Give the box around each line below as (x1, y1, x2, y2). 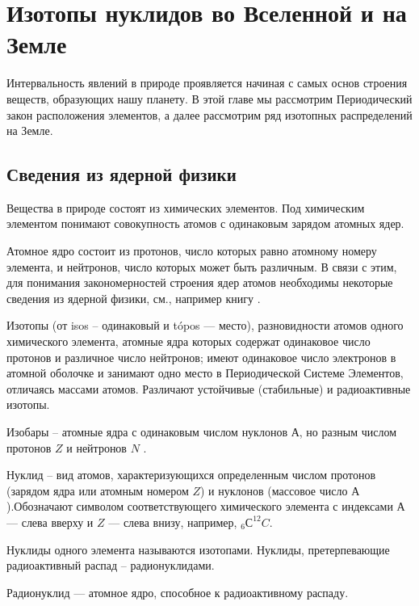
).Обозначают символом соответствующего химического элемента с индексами (6, 498, 393, 515)
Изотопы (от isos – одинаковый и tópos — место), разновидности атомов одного (6, 317, 404, 334)
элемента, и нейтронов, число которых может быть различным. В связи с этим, (6, 258, 397, 275)
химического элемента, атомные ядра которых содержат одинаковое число (6, 333, 371, 350)
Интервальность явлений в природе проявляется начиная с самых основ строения (6, 74, 408, 91)
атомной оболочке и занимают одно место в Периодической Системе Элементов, (6, 364, 404, 381)
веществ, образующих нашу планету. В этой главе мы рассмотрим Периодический (6, 90, 413, 107)
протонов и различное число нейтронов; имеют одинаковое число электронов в (6, 348, 396, 365)
